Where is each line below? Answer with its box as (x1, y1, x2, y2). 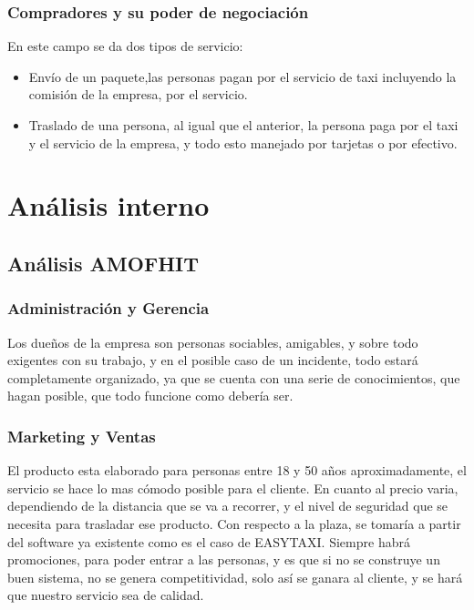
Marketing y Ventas (7, 424, 156, 447)
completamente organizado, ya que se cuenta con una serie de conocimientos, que (7, 368, 460, 387)
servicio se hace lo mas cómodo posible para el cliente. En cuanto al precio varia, (7, 478, 459, 497)
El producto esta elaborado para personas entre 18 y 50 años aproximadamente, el (7, 461, 467, 480)
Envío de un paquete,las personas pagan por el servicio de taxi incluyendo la (28, 66, 457, 86)
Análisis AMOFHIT (7, 249, 199, 277)
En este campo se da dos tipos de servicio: (7, 36, 243, 56)
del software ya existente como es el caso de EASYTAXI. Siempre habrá (7, 532, 410, 551)
